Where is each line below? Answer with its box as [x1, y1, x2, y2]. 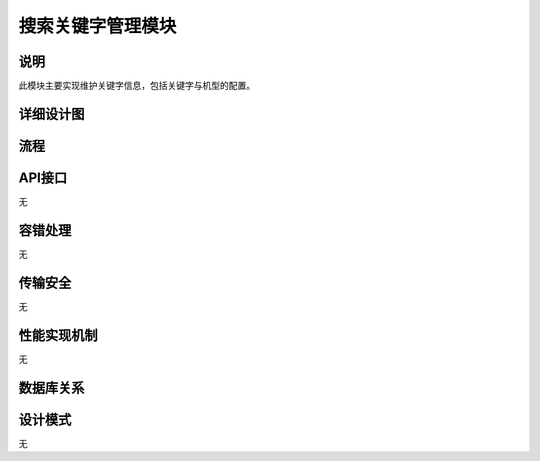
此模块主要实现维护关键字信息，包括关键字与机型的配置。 [18, 80, 255, 92]
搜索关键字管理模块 [18, 15, 177, 37]
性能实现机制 [18, 326, 98, 344]
